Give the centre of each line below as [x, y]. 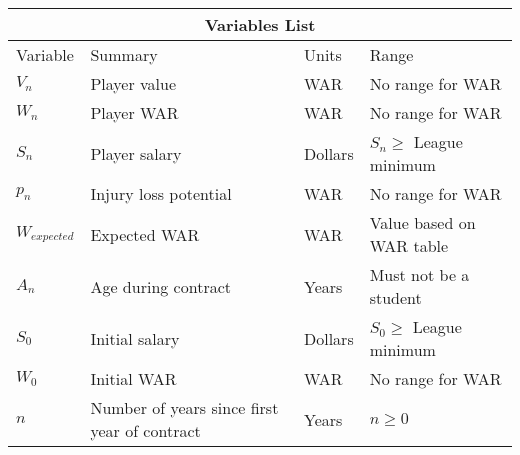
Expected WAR [145, 234]
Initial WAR [133, 378]
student [395, 297]
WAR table [409, 245]
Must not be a [419, 274]
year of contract [145, 430]
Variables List [260, 24]
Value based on [422, 222]
